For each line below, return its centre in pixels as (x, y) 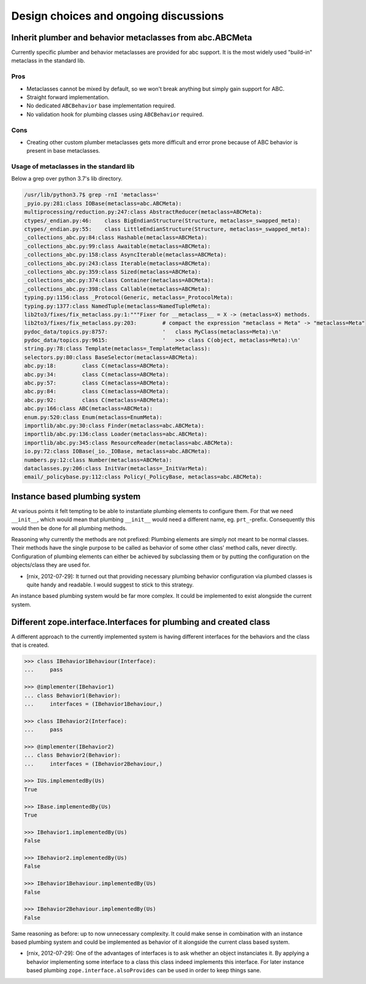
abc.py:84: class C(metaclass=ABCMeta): (96, 392)
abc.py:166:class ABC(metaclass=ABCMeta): (88, 409)
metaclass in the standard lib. (48, 60)
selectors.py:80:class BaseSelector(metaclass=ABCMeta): (111, 357)
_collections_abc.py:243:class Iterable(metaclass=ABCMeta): (117, 263)
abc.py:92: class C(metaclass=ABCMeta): (96, 400)
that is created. (30, 645)
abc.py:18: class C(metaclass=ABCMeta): (96, 366)
